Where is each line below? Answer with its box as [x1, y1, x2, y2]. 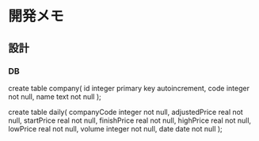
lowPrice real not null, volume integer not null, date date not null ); [8, 124, 223, 133]
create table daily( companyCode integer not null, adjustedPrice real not [8, 107, 243, 116]
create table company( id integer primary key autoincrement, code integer [8, 83, 249, 93]
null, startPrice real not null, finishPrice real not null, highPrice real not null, [8, 116, 252, 125]
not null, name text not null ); [8, 92, 101, 101]
